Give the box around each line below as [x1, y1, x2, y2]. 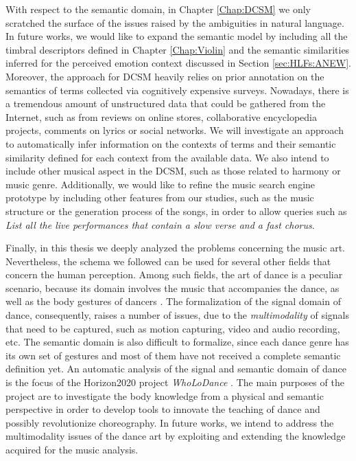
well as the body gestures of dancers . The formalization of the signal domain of [5, 294, 341, 308]
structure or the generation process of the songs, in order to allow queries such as [5, 203, 347, 218]
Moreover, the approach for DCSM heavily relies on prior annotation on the [5, 69, 324, 83]
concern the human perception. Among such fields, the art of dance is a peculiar [5, 267, 343, 282]
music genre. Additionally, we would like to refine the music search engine [5, 177, 316, 191]
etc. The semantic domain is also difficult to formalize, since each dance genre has [5, 335, 349, 349]
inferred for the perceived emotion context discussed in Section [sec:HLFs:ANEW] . [5, 56, 351, 70]
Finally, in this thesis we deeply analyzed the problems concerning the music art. [5, 240, 345, 255]
